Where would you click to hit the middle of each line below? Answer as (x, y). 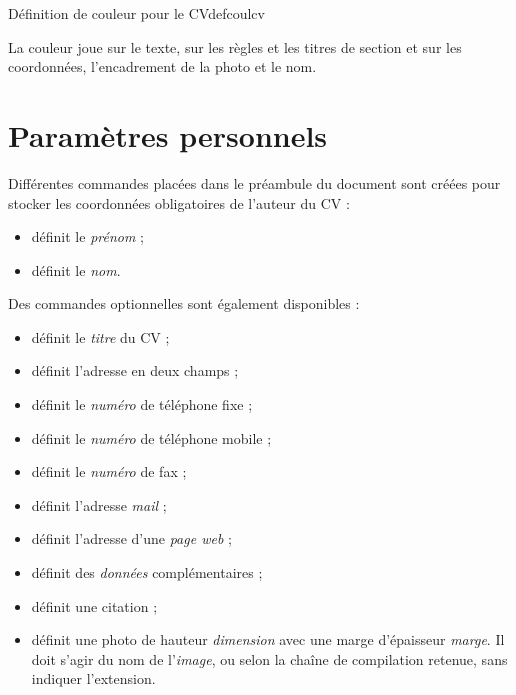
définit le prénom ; (87, 236)
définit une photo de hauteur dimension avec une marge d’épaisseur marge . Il (268, 639)
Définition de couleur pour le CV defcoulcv (136, 13)
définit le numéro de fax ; (109, 471)
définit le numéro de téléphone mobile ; (151, 437)
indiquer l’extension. (93, 678)
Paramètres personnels (168, 134)
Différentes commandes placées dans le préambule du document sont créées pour (254, 182)
